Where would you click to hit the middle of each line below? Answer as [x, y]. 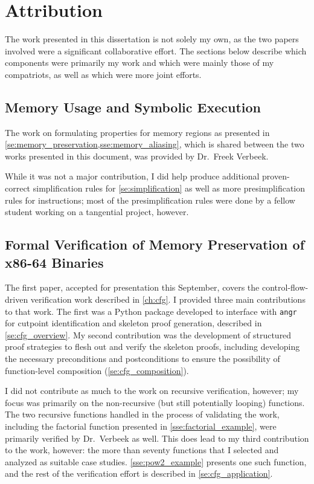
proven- [276, 176]
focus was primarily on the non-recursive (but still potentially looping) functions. [155, 402]
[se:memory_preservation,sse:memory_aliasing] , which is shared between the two [155, 144]
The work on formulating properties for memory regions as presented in [137, 132]
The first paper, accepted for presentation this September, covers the [132, 287]
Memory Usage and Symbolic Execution [133, 107]
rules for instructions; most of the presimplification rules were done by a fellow [150, 200]
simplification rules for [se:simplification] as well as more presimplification [169, 188]
